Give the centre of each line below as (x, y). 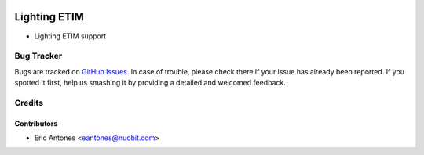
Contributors (36, 123)
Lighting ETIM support (70, 36)
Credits (29, 103)
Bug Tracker (38, 56)
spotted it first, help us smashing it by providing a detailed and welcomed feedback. (150, 83)
